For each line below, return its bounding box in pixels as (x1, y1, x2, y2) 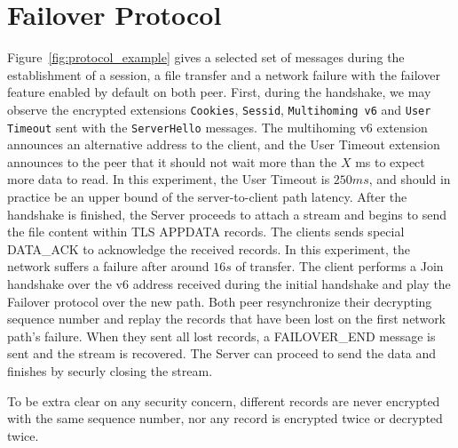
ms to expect (355, 152, 425, 171)
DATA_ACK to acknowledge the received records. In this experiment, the (7, 239, 410, 258)
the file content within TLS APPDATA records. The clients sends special (7, 222, 405, 241)
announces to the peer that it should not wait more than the (7, 152, 337, 171)
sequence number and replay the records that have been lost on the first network (7, 309, 446, 328)
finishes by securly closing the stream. (7, 361, 213, 380)
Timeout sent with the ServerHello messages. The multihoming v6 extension (7, 117, 428, 136)
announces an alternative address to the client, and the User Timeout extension (7, 135, 440, 154)
